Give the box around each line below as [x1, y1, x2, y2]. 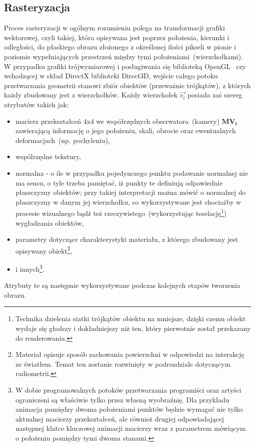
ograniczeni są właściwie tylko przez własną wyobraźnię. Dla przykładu [15, 394, 229, 404]
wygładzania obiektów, [15, 217, 84, 228]
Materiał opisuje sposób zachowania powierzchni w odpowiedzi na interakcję [15, 349, 245, 359]
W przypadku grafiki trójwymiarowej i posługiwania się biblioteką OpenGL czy [4, 61, 246, 71]
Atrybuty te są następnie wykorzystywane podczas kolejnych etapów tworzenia [4, 280, 240, 290]
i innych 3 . [15, 262, 45, 274]
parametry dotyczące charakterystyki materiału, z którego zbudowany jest [15, 234, 238, 244]
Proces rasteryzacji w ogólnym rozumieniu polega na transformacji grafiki [4, 23, 225, 33]
